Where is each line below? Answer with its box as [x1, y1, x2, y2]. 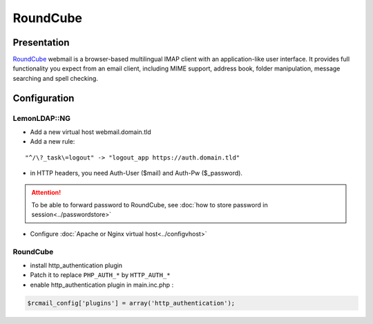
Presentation [12, 37, 70, 48]
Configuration [12, 92, 75, 104]
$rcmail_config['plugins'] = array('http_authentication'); [27, 299, 236, 307]
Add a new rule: [30, 137, 75, 146]
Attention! [31, 188, 61, 196]
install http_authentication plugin [30, 261, 123, 269]
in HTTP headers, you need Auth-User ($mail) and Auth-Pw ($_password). [30, 169, 243, 178]
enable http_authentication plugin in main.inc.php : [30, 280, 174, 289]
